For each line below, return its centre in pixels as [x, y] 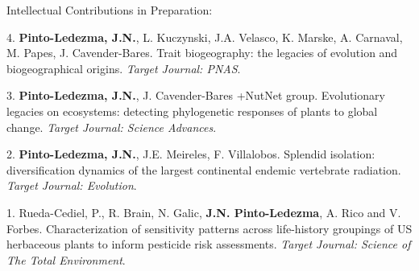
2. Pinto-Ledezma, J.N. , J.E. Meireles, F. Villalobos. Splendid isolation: [191, 154]
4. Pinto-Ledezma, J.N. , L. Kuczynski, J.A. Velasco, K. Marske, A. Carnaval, [205, 37]
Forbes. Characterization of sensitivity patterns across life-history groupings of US [209, 228]
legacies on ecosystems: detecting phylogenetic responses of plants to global [192, 111]
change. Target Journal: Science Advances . [112, 127]
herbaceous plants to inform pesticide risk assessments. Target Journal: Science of [209, 244]
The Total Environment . [66, 259]
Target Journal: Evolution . [72, 185]
